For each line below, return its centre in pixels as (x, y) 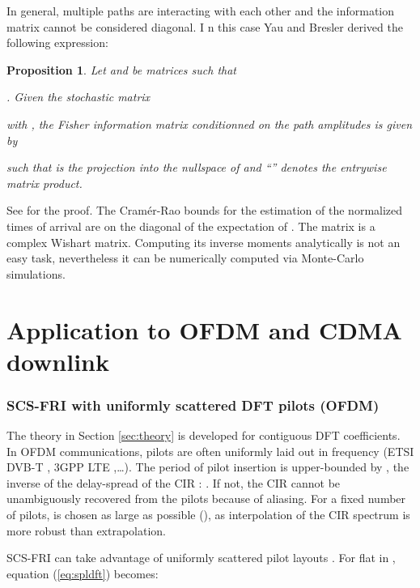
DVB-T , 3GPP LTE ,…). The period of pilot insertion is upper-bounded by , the (208, 467)
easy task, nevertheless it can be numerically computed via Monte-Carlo (185, 258)
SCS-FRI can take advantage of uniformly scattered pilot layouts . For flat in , (201, 558)
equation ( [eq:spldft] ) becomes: (83, 573)
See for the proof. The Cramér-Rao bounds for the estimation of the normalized (205, 210)
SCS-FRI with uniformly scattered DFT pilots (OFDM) (193, 405)
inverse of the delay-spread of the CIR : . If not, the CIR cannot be (174, 482)
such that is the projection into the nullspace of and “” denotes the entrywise (197, 167)
